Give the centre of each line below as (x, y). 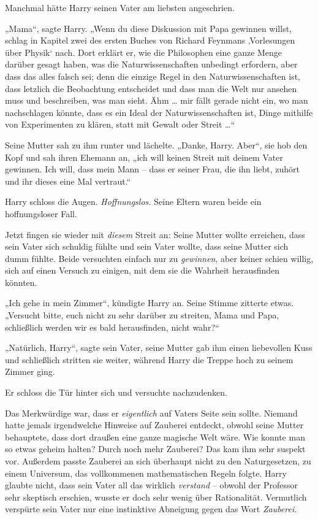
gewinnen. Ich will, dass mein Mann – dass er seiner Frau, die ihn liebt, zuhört (153, 169)
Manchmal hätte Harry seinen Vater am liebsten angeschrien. (120, 7)
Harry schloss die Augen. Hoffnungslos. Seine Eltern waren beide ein (133, 202)
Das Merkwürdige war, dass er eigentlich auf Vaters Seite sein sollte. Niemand (151, 413)
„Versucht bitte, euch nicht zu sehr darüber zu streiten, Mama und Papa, (142, 315)
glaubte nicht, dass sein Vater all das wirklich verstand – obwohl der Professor (152, 485)
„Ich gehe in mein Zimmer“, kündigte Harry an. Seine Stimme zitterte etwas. (150, 303)
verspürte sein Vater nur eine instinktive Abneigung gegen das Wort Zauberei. (151, 509)
